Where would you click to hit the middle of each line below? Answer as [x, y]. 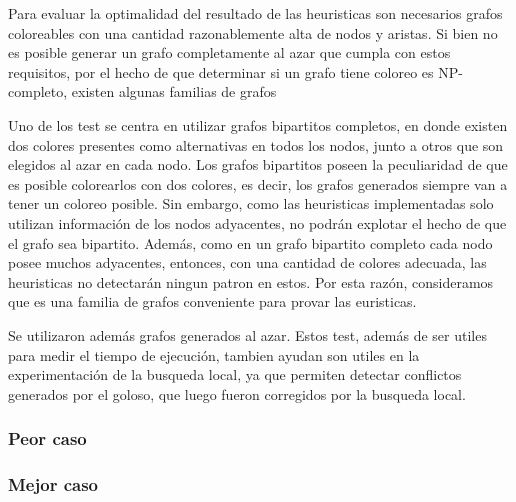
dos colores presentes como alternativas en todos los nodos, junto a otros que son [256, 144]
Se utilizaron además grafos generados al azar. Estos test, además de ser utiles [247, 334]
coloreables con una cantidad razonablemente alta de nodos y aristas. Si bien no [253, 32]
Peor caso [47, 438]
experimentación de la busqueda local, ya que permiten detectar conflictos [235, 374]
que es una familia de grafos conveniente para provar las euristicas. [212, 301]
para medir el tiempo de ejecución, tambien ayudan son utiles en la [214, 354]
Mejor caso [53, 484]
